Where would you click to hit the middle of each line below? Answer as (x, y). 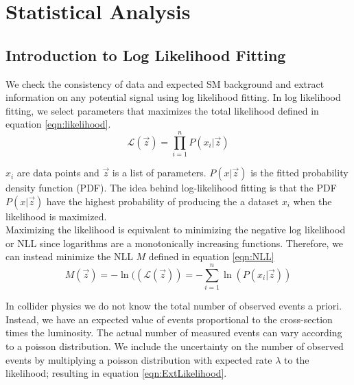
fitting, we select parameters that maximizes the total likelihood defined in (162, 110)
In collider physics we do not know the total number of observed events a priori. (174, 306)
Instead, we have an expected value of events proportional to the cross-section (169, 319)
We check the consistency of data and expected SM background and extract (165, 83)
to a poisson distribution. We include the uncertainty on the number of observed (175, 346)
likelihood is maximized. (56, 216)
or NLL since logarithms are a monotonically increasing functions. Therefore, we (175, 243)
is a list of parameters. (159, 173)
